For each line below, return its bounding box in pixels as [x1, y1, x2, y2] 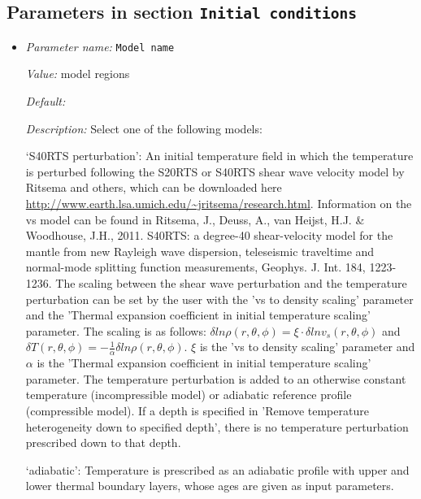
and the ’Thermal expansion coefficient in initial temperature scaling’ [25, 306, 371, 323]
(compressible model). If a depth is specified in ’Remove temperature [25, 401, 369, 419]
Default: [25, 93, 66, 110]
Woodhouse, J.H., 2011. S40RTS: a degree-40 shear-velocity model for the [25, 227, 393, 244]
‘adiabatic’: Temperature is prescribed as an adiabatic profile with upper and [25, 461, 410, 478]
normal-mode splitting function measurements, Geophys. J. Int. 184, [25, 258, 366, 276]
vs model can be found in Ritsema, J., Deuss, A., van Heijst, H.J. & [25, 210, 365, 228]
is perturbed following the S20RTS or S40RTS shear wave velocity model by [25, 163, 405, 180]
